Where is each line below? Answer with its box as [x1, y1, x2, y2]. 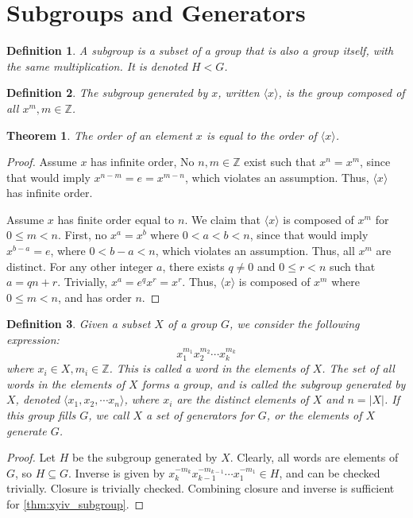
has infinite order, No [91, 153, 195, 170]
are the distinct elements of [176, 391, 309, 408]
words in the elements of [6, 375, 125, 392]
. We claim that [184, 211, 261, 227]
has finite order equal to [57, 211, 175, 227]
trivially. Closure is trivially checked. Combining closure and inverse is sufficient [6, 480, 395, 497]
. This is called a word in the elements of [109, 360, 309, 377]
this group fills [6, 407, 76, 423]
